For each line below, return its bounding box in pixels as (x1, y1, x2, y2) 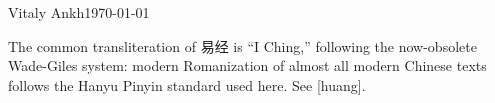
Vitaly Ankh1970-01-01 (8, 2, 150, 22)
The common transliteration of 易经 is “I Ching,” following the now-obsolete (8, 35, 477, 56)
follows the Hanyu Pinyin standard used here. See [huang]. (8, 74, 366, 95)
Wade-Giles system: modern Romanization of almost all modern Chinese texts (8, 55, 487, 76)
